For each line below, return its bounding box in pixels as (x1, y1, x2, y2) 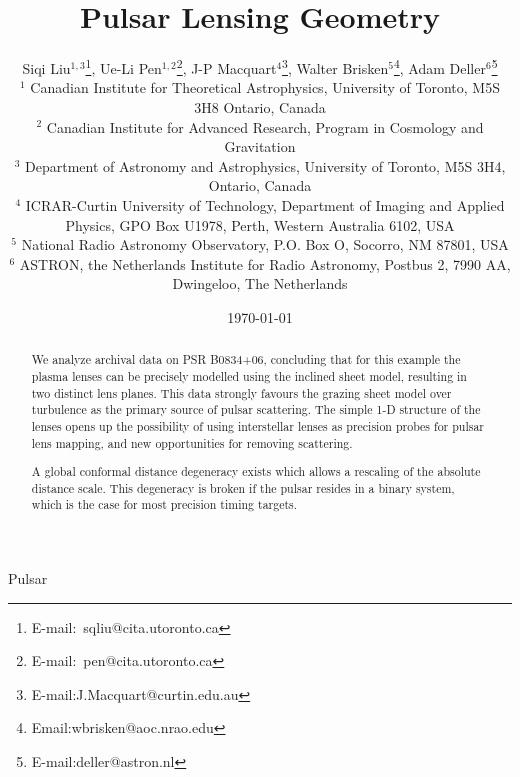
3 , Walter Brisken (282, 55, 389, 78)
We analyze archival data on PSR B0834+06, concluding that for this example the (31, 351, 461, 368)
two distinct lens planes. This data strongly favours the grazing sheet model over (31, 384, 452, 401)
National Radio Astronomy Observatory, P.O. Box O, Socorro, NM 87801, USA (21, 234, 509, 255)
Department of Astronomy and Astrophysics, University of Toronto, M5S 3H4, (25, 155, 506, 176)
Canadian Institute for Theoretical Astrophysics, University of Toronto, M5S (30, 77, 500, 98)
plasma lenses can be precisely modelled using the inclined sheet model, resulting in (31, 367, 467, 384)
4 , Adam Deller (393, 55, 486, 78)
